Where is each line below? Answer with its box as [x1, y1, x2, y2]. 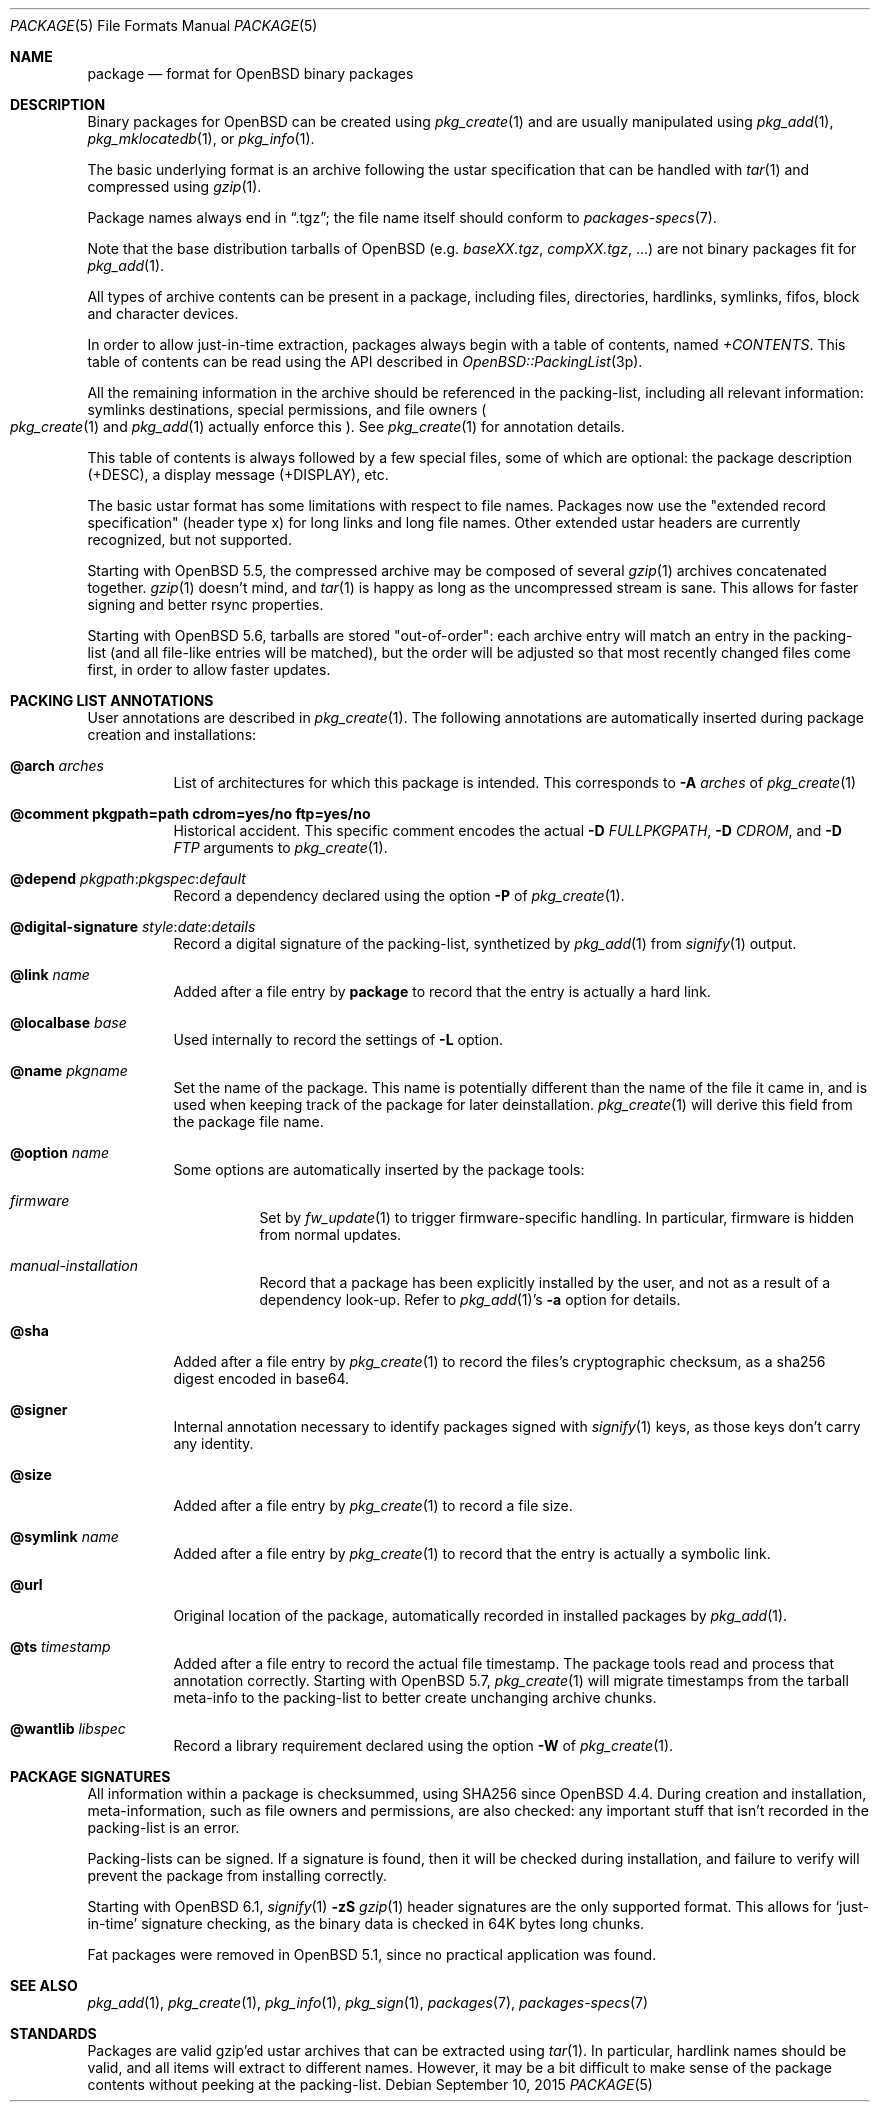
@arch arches [10, 757, 104, 774]
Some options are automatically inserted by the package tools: [173, 1161, 585, 1178]
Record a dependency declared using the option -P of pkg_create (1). [173, 887, 625, 904]
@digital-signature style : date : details [10, 918, 256, 935]
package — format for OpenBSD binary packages [87, 65, 414, 82]
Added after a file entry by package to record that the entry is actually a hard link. [173, 983, 711, 1000]
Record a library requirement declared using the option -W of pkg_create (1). [173, 1737, 674, 1754]
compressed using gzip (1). [87, 178, 262, 195]
